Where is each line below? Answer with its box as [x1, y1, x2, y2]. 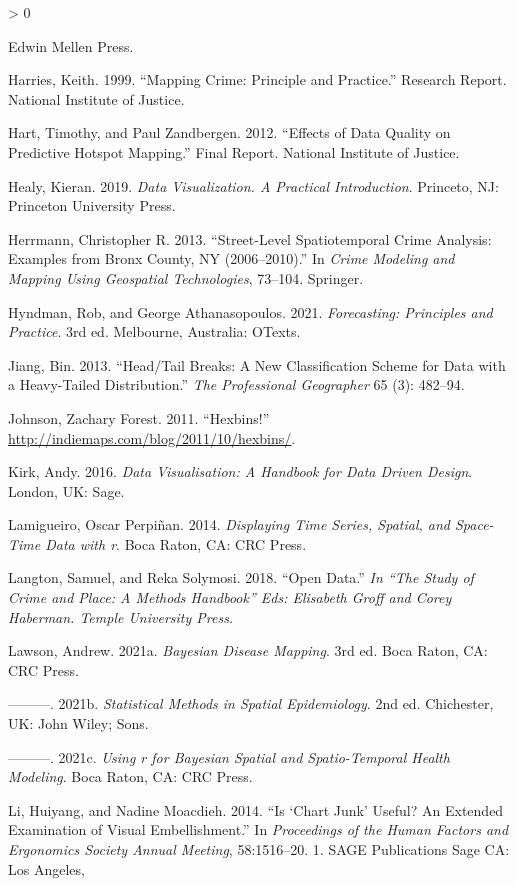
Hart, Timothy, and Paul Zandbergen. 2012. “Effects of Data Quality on [8, 122, 451, 143]
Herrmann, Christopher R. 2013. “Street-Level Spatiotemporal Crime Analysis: [8, 228, 492, 249]
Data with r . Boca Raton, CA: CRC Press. [45, 533, 307, 554]
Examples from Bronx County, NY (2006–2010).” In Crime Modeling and [8, 248, 455, 269]
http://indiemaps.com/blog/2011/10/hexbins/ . [8, 427, 296, 448]
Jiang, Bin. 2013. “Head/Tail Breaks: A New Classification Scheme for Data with [8, 354, 506, 375]
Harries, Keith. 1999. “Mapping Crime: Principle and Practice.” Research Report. [8, 69, 507, 90]
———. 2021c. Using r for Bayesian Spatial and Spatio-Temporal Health [8, 746, 450, 767]
